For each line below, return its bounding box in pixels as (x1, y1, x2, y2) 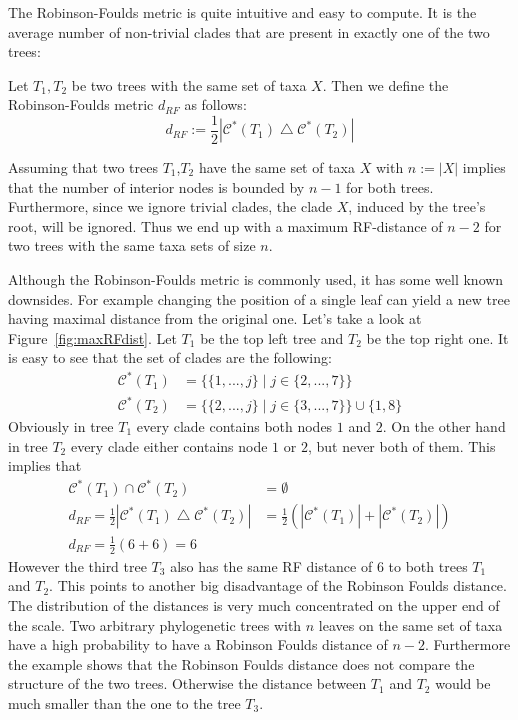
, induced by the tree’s (348, 196, 486, 217)
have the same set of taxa (198, 157, 356, 178)
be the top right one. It (366, 327, 509, 348)
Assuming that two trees (8, 157, 158, 178)
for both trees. (346, 176, 434, 197)
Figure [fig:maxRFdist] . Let (8, 327, 177, 348)
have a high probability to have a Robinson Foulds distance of (8, 634, 388, 655)
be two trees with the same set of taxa (71, 74, 307, 95)
